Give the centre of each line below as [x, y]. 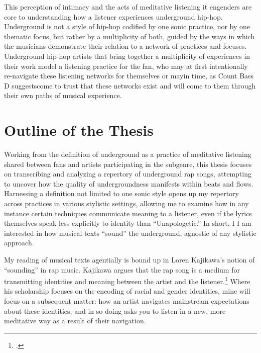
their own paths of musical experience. [63, 95]
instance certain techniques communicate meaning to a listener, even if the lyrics [128, 213]
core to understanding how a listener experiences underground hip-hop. [113, 16]
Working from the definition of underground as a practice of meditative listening [128, 154]
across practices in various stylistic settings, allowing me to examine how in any [126, 203]
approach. [19, 243]
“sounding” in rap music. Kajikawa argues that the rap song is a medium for [122, 269]
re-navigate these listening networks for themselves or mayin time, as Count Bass [129, 76]
